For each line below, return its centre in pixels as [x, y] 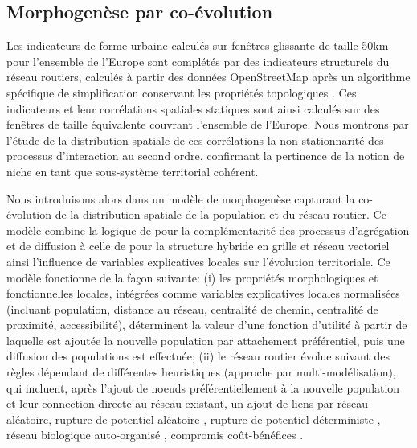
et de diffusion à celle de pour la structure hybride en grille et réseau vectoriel [198, 246]
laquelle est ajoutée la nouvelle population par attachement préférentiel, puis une [206, 340]
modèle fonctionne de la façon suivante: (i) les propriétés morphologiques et [192, 277]
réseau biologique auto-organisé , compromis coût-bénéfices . [155, 435]
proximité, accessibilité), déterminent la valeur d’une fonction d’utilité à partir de [207, 325]
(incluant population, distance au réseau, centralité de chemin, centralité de [192, 308]
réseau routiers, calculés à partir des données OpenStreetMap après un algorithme [208, 77]
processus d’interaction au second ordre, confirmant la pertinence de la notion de [206, 156]
